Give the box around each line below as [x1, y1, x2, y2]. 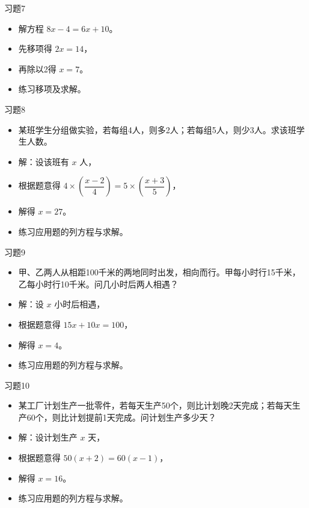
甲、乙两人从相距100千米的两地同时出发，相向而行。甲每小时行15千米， [18, 266, 301, 278]
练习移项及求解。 [18, 83, 86, 95]
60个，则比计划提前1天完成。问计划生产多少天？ [26, 410, 216, 423]
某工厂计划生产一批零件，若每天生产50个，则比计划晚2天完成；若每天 [18, 399, 292, 412]
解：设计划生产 [18, 431, 78, 444]
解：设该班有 [18, 155, 69, 168]
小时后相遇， [54, 298, 105, 310]
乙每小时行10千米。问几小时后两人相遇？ [18, 277, 179, 290]
